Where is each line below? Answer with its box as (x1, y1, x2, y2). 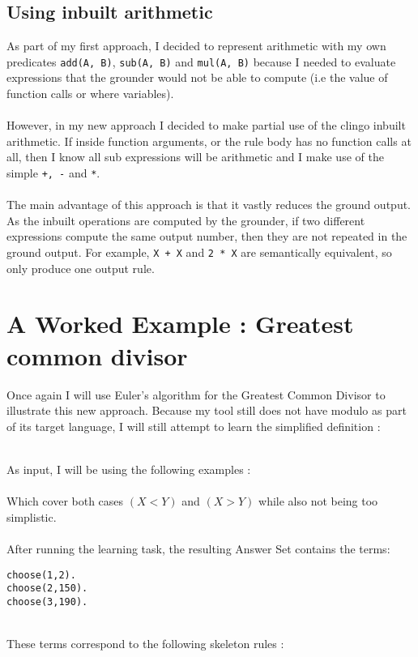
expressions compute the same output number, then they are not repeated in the (6, 228, 407, 245)
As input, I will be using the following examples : (6, 460, 251, 477)
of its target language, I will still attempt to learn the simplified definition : (6, 417, 381, 434)
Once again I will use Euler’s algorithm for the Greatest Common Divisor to (6, 386, 386, 403)
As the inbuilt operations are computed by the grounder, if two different (6, 211, 365, 228)
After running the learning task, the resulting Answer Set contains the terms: (6, 540, 390, 557)
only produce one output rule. (6, 259, 155, 276)
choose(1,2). (6, 569, 76, 581)
